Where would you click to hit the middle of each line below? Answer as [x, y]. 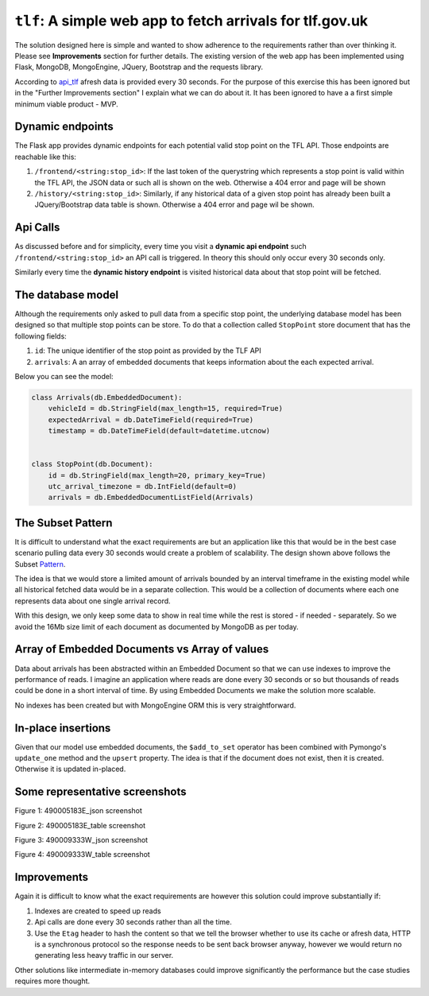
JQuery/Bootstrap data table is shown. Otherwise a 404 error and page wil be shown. [175, 205]
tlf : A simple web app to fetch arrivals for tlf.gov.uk [191, 21]
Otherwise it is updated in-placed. [70, 769]
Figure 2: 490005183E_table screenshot [80, 825]
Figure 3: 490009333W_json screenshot [81, 840]
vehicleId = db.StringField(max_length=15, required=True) [166, 409]
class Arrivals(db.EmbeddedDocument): [107, 397]
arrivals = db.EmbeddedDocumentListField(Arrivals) [151, 498]
